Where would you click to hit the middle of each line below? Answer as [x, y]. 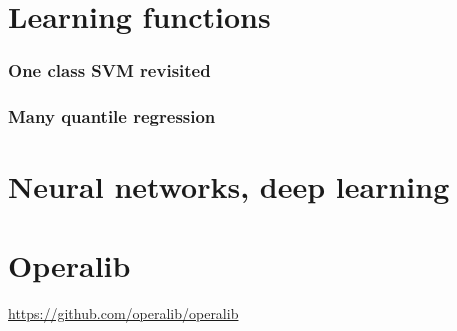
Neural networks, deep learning [229, 186]
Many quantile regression [112, 116]
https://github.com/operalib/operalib [123, 312]
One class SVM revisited [109, 70]
